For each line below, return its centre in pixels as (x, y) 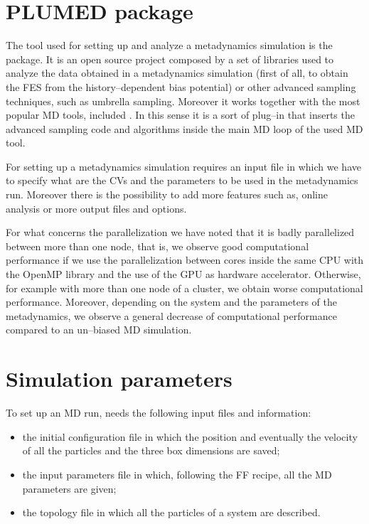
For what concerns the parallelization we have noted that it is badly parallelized (180, 232)
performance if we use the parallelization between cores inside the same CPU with (185, 260)
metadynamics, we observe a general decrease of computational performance (171, 315)
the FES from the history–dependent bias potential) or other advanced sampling (181, 86)
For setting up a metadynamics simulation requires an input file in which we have (183, 166)
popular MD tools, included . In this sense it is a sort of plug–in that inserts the (180, 115)
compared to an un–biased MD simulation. (99, 330)
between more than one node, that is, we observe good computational (157, 246)
